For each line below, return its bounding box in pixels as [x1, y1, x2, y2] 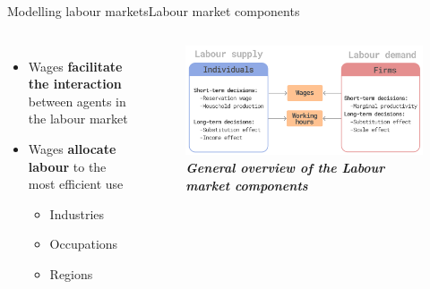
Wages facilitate [28, 56, 123, 75]
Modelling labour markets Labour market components [7, 2, 300, 20]
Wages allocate [28, 139, 116, 157]
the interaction [28, 74, 122, 93]
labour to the [28, 157, 107, 175]
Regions [49, 264, 93, 283]
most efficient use [28, 174, 124, 193]
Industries [49, 204, 105, 223]
